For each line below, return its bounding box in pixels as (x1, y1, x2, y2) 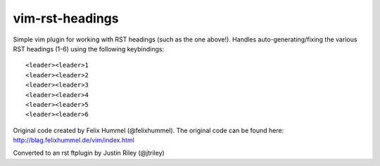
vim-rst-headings (13, 11, 119, 26)
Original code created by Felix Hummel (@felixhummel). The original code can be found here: (13, 126, 284, 134)
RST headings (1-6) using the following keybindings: (13, 44, 165, 53)
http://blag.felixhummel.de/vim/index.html (13, 136, 135, 144)
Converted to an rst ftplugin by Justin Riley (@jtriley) (13, 148, 165, 158)
